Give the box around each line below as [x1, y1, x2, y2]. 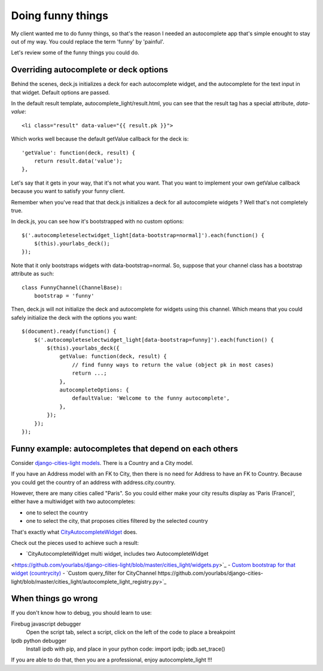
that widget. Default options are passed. [11, 88, 110, 96]
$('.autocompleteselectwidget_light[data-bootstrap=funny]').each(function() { [33, 336, 275, 343]
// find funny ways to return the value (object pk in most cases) [72, 361, 275, 368]
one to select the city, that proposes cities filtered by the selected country [26, 517, 209, 525]
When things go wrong [11, 593, 98, 603]
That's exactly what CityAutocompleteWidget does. [11, 528, 138, 535]
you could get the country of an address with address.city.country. [11, 479, 176, 486]
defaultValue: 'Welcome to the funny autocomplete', [72, 395, 230, 402]
